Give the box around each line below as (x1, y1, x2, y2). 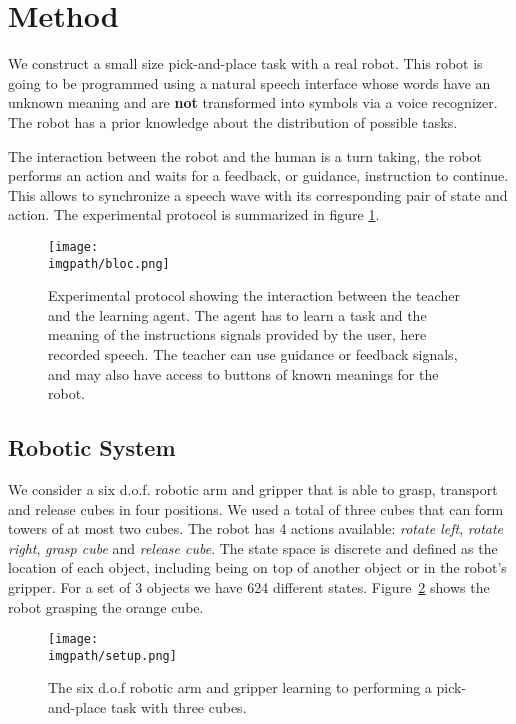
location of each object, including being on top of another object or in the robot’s (8, 557, 507, 578)
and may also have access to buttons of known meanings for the (48, 363, 439, 384)
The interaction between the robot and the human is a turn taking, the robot (8, 145, 482, 166)
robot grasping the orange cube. (8, 596, 204, 617)
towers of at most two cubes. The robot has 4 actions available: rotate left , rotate (8, 518, 504, 539)
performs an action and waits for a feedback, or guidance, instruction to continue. (8, 165, 509, 186)
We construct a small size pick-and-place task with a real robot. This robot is (8, 53, 483, 74)
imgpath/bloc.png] (48, 256, 170, 271)
